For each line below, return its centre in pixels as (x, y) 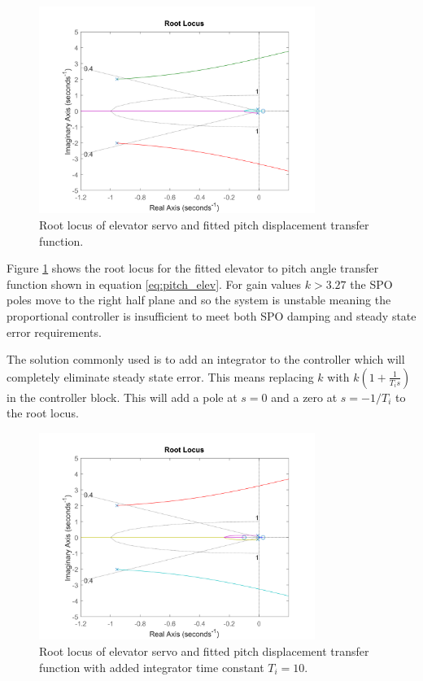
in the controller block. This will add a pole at (122, 397)
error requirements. (54, 332)
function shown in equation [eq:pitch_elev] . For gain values (154, 284)
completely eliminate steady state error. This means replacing (160, 376)
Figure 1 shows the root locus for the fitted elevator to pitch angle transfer (193, 268)
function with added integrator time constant (152, 667)
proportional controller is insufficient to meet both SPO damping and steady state (211, 315)
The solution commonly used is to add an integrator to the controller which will (206, 359)
